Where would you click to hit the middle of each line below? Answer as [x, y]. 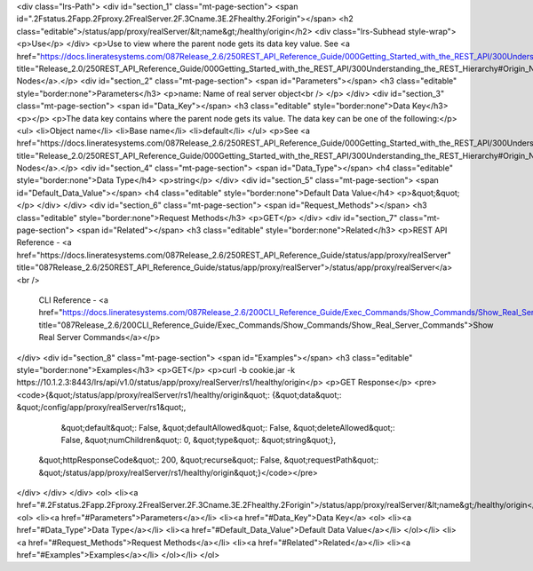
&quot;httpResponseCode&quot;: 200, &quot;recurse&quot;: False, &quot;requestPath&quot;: [209, 460]
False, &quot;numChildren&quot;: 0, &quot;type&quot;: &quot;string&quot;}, [199, 440]
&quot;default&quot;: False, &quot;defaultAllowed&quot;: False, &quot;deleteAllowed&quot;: [228, 427]
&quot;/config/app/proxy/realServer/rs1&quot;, [101, 408]
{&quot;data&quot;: [306, 394]
